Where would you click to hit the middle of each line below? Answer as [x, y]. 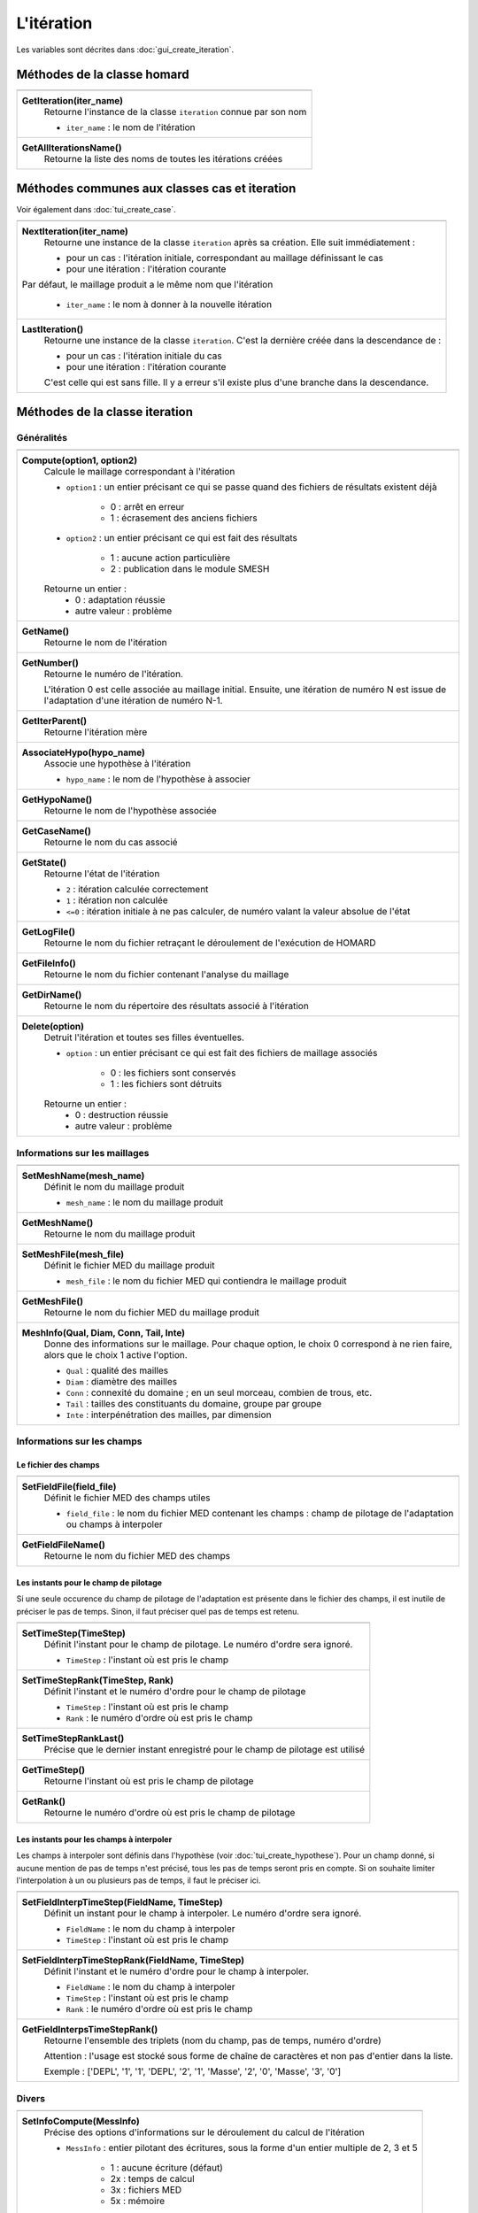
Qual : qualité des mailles [117, 1370]
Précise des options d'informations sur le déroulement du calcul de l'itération [204, 2132]
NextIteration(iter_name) [75, 232]
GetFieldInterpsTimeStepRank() [90, 2030]
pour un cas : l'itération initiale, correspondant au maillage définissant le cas [225, 258]
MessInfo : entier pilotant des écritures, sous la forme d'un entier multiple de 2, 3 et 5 [242, 2148]
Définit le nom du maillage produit [114, 1186]
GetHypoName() [57, 799]
